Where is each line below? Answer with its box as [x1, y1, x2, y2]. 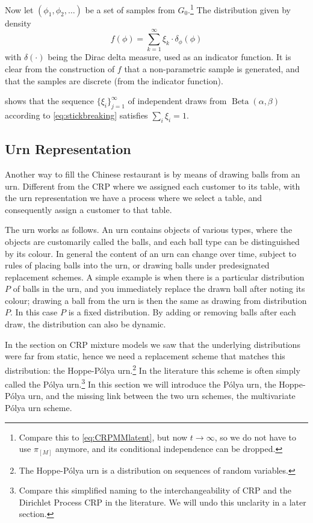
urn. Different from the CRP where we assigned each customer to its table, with [5, 179, 300, 192]
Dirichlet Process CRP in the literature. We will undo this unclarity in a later [19, 495, 306, 508]
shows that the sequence [5, 94, 94, 107]
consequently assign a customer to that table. [5, 203, 172, 215]
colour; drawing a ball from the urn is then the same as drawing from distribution [5, 294, 307, 306]
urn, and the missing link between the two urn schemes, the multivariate [28, 389, 296, 402]
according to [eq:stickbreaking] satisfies [5, 108, 148, 121]
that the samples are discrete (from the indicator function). [5, 74, 223, 87]
